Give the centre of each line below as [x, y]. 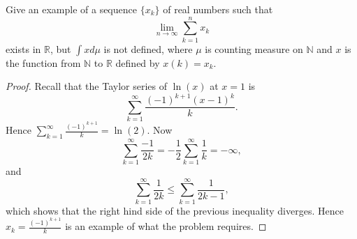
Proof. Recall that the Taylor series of [86, 86]
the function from [43, 62]
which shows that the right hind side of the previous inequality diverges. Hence [175, 210]
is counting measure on [254, 48]
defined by [138, 62]
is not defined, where [148, 48]
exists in [23, 48]
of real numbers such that [218, 9]
